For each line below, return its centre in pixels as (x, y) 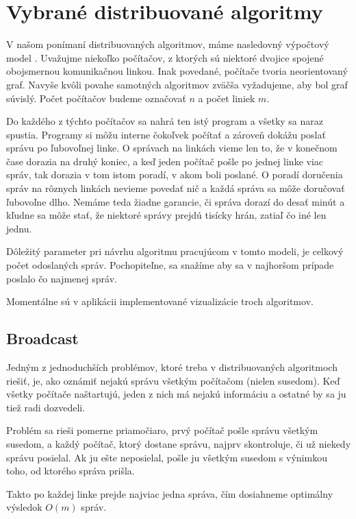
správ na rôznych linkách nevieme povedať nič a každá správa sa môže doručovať (176, 188)
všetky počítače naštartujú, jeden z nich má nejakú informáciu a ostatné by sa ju (176, 394)
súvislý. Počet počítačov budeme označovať (96, 98)
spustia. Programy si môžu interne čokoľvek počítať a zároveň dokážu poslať (166, 134)
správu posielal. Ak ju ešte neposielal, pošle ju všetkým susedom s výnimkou (167, 457)
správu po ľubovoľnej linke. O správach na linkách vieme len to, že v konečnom (172, 148)
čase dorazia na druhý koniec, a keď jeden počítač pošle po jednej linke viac (165, 161)
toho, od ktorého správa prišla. (71, 471)
